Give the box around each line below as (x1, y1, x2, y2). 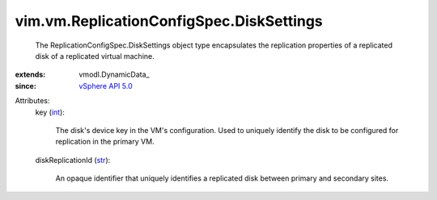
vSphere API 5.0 (78, 81, 133, 90)
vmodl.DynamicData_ (78, 69, 150, 80)
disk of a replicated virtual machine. (35, 51, 155, 60)
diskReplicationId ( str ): (35, 155, 111, 165)
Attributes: (15, 96, 50, 106)
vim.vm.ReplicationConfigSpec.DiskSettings (15, 12, 323, 30)
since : (15, 81, 36, 90)
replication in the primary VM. (55, 137, 155, 147)
